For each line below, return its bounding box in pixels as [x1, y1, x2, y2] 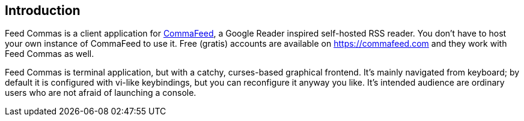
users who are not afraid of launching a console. [5, 87, 196, 98]
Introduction [5, 3, 81, 18]
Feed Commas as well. [5, 49, 94, 59]
